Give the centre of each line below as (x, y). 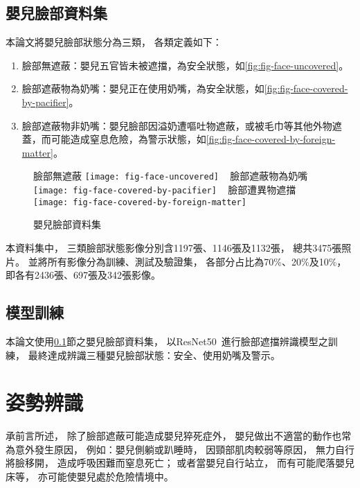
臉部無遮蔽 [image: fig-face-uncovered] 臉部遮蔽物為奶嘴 (171, 176)
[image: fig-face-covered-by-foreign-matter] (140, 202)
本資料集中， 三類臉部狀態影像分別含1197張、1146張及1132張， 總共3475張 (174, 247)
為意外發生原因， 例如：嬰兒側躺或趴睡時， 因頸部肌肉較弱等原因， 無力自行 (180, 449)
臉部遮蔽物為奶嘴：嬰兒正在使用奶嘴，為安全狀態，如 (143, 88)
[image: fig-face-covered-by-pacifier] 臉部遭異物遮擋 (165, 190)
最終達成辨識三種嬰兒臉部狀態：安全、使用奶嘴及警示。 (154, 355)
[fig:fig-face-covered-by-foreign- (271, 139)
